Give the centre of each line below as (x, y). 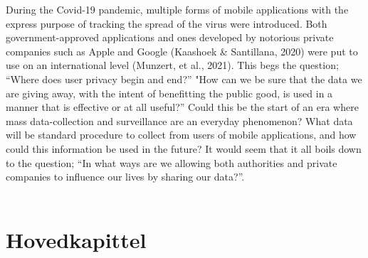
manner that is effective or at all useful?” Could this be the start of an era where (182, 107)
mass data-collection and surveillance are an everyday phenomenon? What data (179, 120)
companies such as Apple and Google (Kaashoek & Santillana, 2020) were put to (182, 51)
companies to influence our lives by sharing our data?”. (125, 177)
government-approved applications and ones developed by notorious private (170, 37)
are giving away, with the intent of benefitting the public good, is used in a (169, 93)
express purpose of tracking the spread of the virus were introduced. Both (167, 23)
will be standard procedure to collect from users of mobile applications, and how (181, 135)
